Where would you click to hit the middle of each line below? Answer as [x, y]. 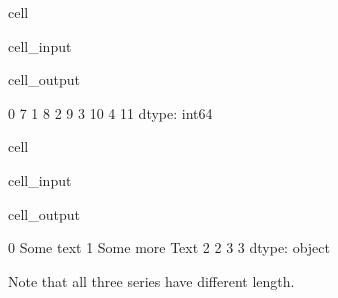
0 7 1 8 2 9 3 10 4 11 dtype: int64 [110, 112]
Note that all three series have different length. [151, 280]
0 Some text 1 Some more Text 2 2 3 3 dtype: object [169, 247]
